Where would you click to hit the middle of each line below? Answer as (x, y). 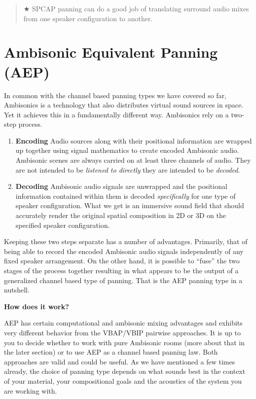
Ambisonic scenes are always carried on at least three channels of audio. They (133, 160)
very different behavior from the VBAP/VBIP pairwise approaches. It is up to (122, 332)
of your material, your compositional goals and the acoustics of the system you (123, 381)
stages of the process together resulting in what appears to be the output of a (121, 270)
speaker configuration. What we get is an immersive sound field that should (130, 205)
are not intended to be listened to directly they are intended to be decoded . (128, 169)
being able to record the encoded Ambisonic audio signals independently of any (124, 251)
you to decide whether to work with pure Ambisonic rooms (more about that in (125, 342)
